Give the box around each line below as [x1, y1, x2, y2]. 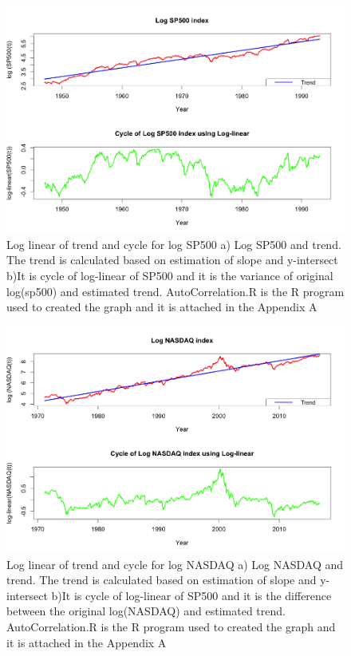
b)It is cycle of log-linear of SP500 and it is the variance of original [6, 267, 333, 284]
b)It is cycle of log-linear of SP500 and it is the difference [51, 587, 332, 603]
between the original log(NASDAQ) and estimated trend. [6, 603, 286, 619]
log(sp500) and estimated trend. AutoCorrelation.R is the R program [6, 283, 345, 299]
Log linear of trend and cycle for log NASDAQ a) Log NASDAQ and [6, 555, 344, 572]
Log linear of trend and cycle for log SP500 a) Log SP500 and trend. [6, 235, 341, 252]
